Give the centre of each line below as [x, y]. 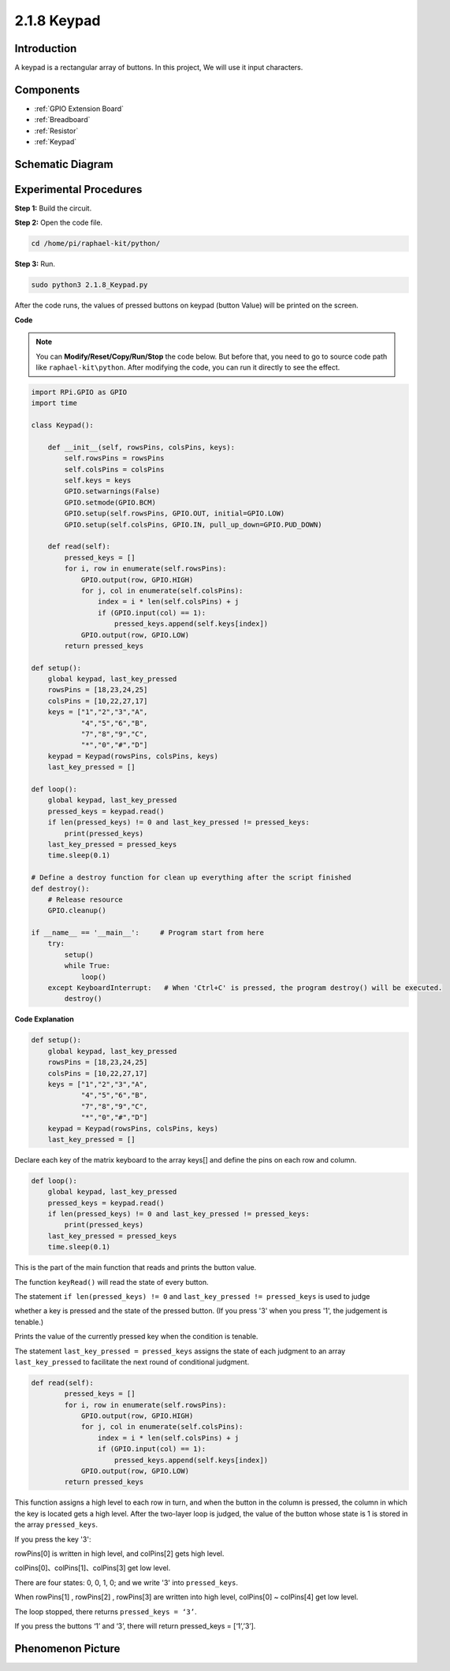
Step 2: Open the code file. [58, 223]
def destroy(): [60, 888]
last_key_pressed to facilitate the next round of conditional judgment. [132, 1362]
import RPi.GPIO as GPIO [79, 392]
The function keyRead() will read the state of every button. [112, 1282]
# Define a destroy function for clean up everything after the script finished [191, 878]
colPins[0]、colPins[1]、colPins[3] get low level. [93, 1568]
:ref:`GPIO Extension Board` [79, 108]
